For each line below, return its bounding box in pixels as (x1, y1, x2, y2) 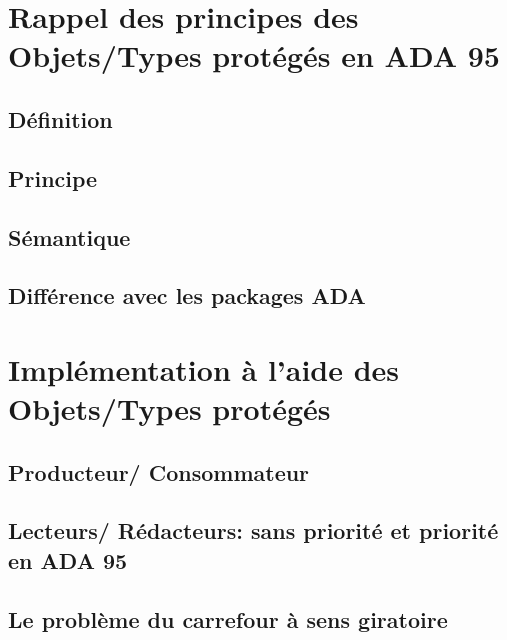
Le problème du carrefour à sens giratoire (8, 603, 448, 634)
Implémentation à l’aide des (8, 348, 400, 389)
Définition (8, 103, 113, 134)
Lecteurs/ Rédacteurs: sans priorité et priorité (8, 515, 499, 546)
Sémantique (8, 221, 131, 252)
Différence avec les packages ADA (8, 280, 366, 311)
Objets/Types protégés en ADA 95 (8, 35, 500, 76)
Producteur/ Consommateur (8, 456, 310, 487)
